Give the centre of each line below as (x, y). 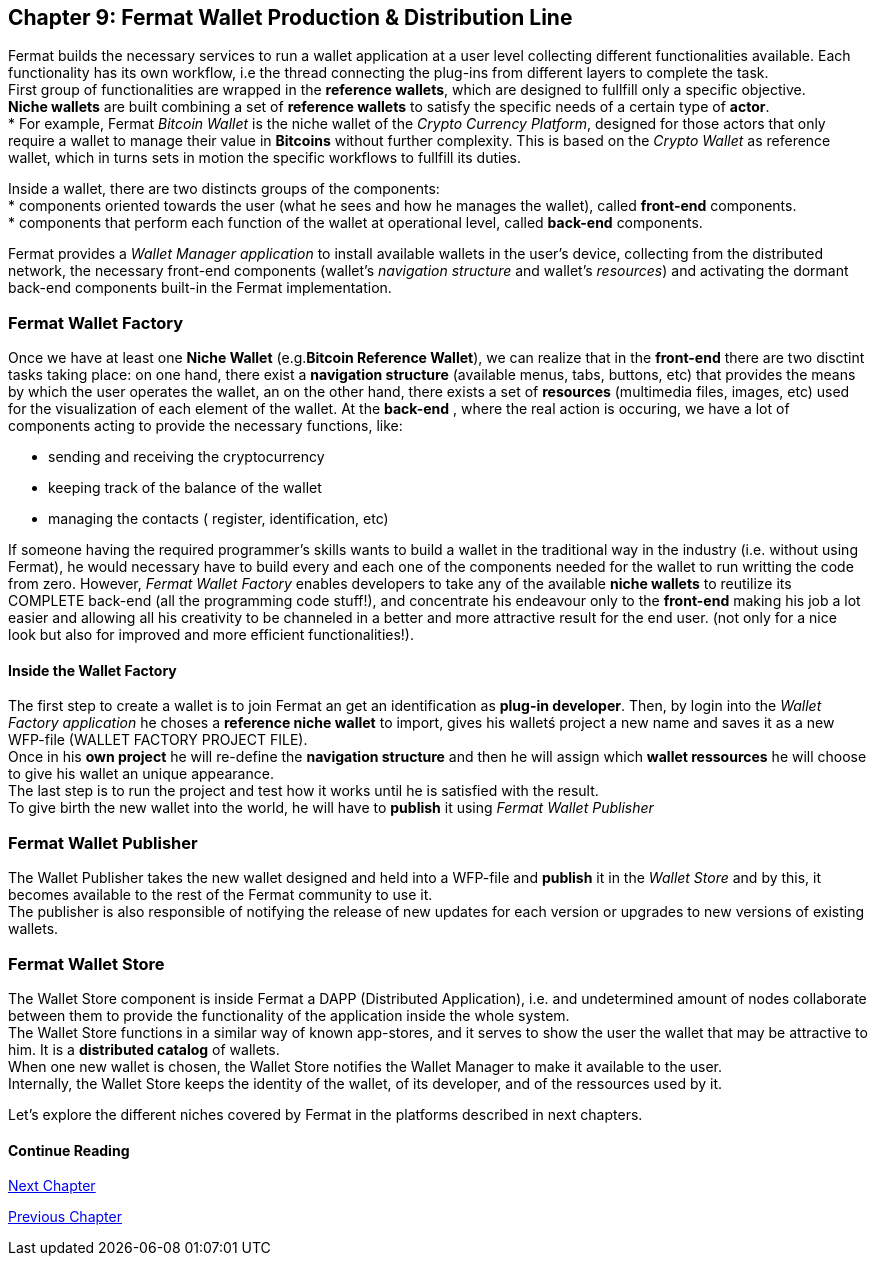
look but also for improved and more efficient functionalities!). (211, 635)
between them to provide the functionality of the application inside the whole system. (289, 1015)
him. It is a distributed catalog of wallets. (144, 1049)
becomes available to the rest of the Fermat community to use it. (220, 895)
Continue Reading (69, 1150)
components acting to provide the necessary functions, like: (205, 426)
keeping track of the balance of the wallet (185, 488)
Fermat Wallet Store (86, 963)
